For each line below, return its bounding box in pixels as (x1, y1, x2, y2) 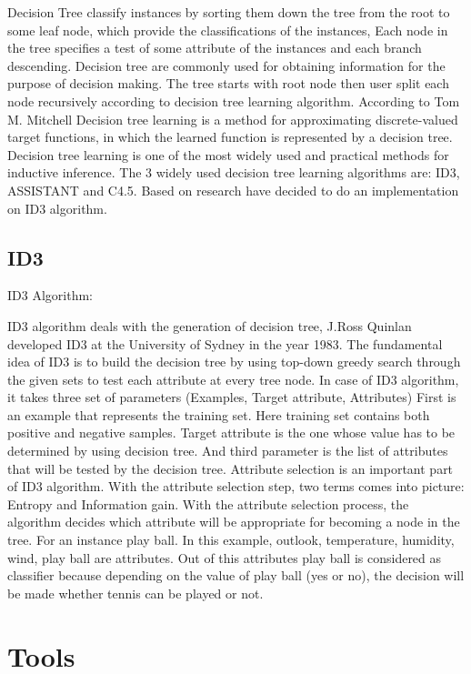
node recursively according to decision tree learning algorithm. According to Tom (7, 91, 460, 110)
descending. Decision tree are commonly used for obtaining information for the (7, 55, 446, 75)
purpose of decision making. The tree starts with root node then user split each (7, 74, 449, 93)
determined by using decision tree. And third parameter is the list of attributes (7, 441, 448, 460)
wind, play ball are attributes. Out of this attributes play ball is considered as (7, 548, 442, 567)
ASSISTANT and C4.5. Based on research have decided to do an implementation (7, 180, 459, 199)
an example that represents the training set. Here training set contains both (7, 405, 430, 424)
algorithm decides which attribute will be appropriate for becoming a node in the (7, 512, 460, 531)
